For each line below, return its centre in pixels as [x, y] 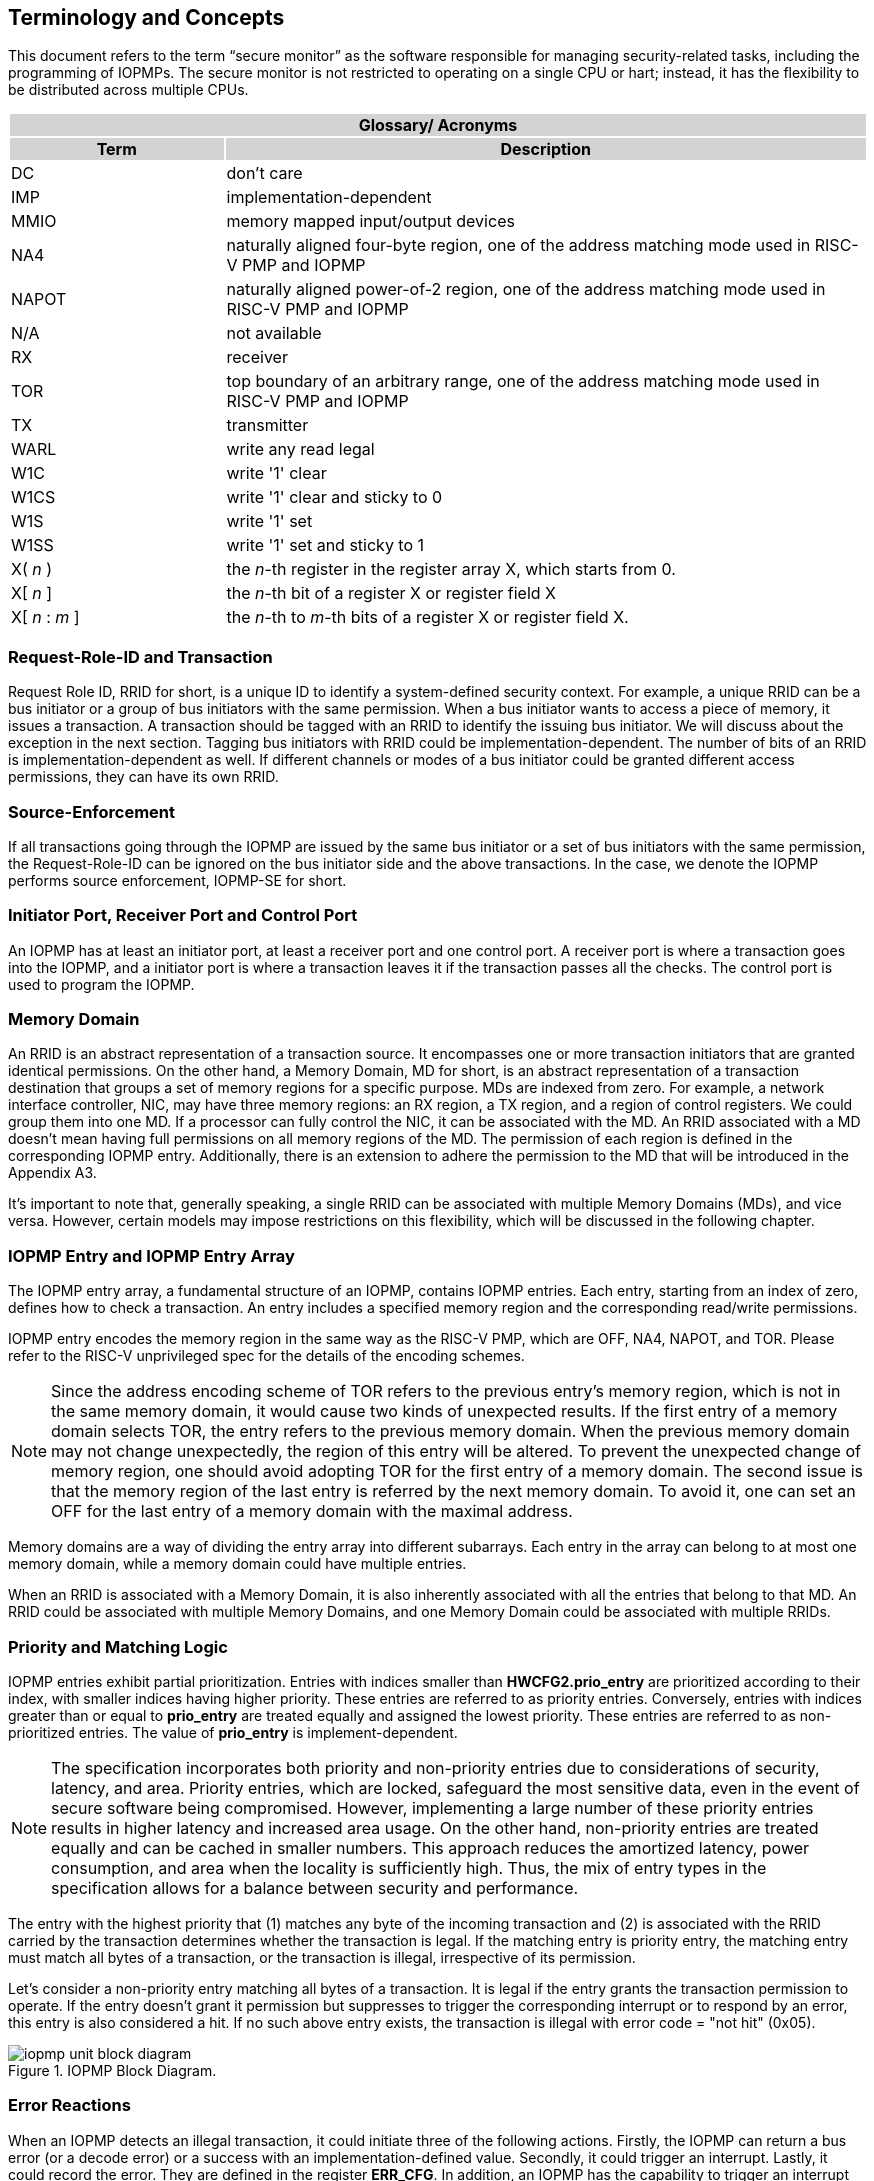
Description [545, 149]
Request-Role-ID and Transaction [140, 656]
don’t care [264, 173]
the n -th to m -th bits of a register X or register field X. [427, 617]
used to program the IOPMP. [101, 984]
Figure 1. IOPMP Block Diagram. [112, 2070]
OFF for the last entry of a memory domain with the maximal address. [312, 1511]
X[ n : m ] [45, 617]
